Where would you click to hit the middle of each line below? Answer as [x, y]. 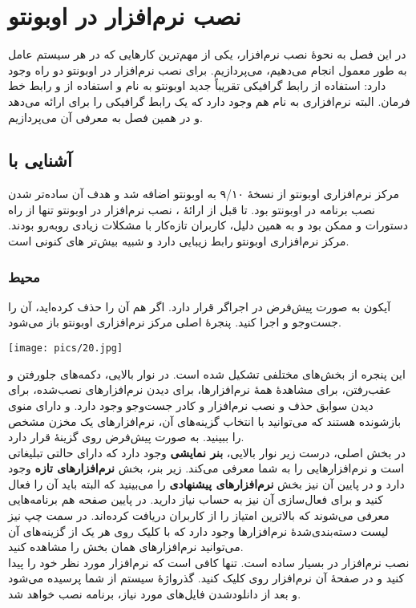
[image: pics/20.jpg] [66, 349]
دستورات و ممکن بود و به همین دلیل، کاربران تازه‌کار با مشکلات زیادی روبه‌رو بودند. [208, 225]
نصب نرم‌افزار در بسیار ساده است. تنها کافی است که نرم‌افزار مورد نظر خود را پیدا [209, 562]
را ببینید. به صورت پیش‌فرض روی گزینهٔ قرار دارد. [126, 437]
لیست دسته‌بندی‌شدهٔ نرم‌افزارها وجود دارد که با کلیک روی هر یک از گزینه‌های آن [198, 531]
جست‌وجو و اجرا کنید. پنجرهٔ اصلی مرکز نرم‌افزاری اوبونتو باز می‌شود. [175, 322]
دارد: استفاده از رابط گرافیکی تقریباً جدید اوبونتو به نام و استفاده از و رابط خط [197, 85]
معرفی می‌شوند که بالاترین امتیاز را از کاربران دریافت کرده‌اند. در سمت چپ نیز [199, 515]
